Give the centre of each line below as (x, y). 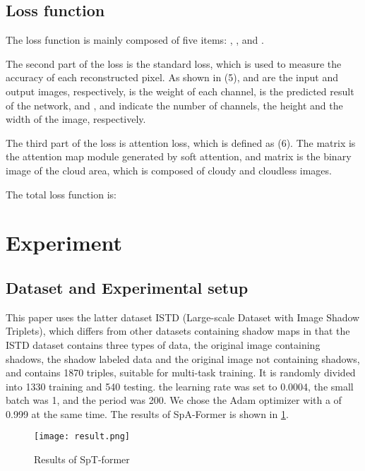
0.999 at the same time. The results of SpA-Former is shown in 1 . (147, 413)
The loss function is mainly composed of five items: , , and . (135, 40)
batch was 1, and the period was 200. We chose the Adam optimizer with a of (174, 400)
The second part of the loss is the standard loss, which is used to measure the (174, 63)
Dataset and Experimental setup (127, 287)
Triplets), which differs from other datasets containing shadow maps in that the (178, 331)
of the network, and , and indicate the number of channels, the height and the (174, 105)
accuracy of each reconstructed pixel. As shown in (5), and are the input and (172, 77)
